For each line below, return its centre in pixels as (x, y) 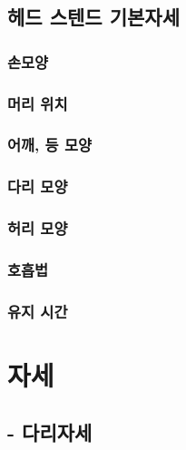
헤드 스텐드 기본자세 (93, 17)
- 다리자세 (50, 432)
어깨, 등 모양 (50, 145)
